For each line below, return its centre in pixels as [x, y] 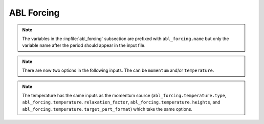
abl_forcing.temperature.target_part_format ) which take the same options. [107, 109]
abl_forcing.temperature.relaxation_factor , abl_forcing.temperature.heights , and [121, 102]
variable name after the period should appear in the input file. [84, 45]
